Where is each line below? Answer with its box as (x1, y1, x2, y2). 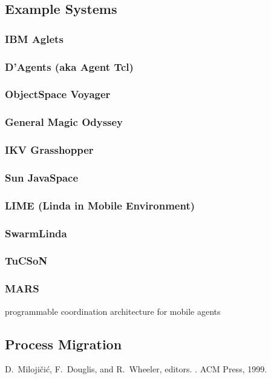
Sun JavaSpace (5, 170, 79, 185)
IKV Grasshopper (5, 142, 94, 157)
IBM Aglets (5, 31, 64, 46)
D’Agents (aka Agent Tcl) (5, 59, 134, 74)
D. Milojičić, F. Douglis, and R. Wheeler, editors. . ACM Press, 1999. (5, 363, 267, 375)
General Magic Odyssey (5, 114, 123, 130)
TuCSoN (5, 253, 48, 268)
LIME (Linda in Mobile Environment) (5, 197, 195, 213)
